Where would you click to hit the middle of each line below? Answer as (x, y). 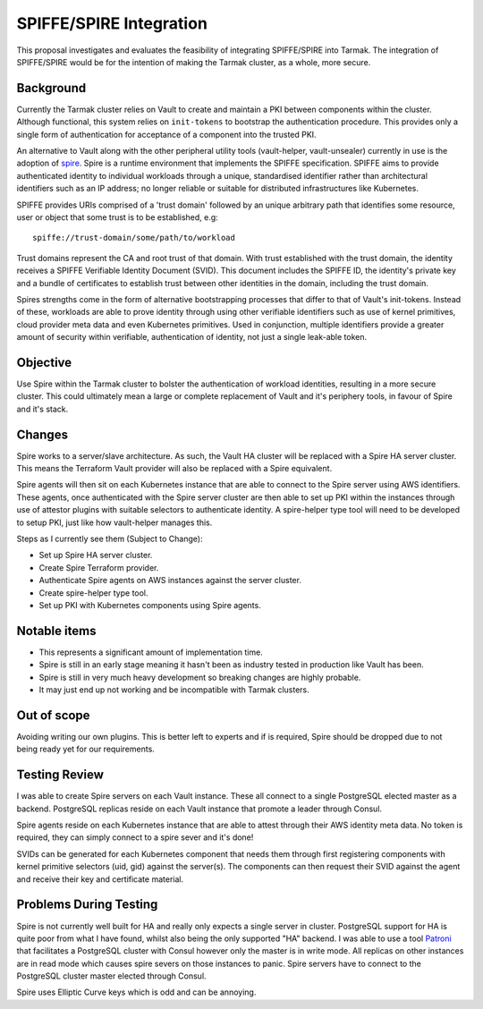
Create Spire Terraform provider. (99, 567)
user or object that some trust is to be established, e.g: (117, 217)
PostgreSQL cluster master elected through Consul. (111, 976)
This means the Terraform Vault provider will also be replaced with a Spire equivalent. (174, 469)
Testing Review (60, 775)
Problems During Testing (87, 905)
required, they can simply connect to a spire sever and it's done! (135, 837)
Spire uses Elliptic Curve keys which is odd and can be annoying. (136, 992)
